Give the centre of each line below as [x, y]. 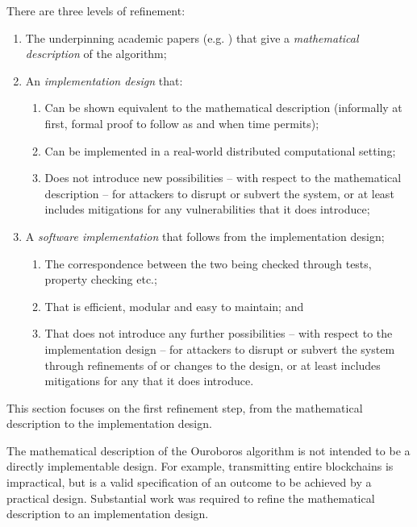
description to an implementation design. [108, 514]
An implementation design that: [104, 80]
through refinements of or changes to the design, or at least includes [213, 365]
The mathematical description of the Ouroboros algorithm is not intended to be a [208, 450]
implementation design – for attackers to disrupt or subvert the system [220, 349]
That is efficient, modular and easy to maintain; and [174, 306]
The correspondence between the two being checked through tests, [208, 263]
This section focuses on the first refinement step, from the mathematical [185, 407]
